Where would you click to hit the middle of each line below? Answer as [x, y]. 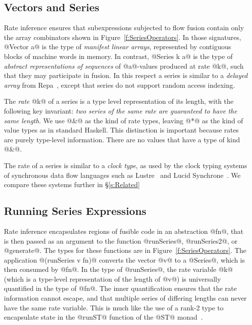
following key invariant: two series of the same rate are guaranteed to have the [121, 110]
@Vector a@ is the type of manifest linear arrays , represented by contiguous [118, 47]
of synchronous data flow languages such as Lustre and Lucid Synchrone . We [122, 175]
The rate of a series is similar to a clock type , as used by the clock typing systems [126, 165]
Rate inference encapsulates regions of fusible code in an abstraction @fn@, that [124, 231]
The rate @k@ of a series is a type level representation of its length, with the [119, 101]
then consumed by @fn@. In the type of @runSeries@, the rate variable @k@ [118, 269]
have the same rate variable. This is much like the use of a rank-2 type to [114, 307]
